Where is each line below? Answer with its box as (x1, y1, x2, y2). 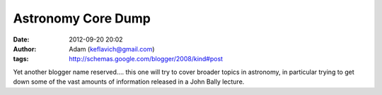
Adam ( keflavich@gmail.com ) (69, 44, 155, 53)
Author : (13, 44, 37, 53)
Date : (13, 35, 30, 44)
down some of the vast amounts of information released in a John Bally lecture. (13, 77, 245, 86)
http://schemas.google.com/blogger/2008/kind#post (69, 55, 223, 63)
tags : (13, 55, 29, 63)
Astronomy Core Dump (13, 11, 151, 26)
